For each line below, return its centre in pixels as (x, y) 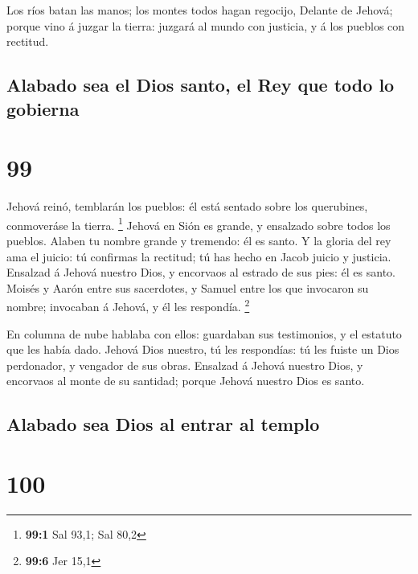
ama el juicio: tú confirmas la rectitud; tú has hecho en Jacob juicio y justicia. (199, 256)
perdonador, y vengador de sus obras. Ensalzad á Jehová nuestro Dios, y (185, 365)
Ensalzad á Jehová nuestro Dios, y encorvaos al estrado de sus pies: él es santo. (201, 272)
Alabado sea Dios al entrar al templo (163, 424)
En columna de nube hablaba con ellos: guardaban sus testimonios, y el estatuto (204, 333)
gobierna (43, 108)
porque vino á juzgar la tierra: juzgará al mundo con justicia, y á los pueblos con (206, 25)
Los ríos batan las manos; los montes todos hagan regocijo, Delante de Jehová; (200, 10)
